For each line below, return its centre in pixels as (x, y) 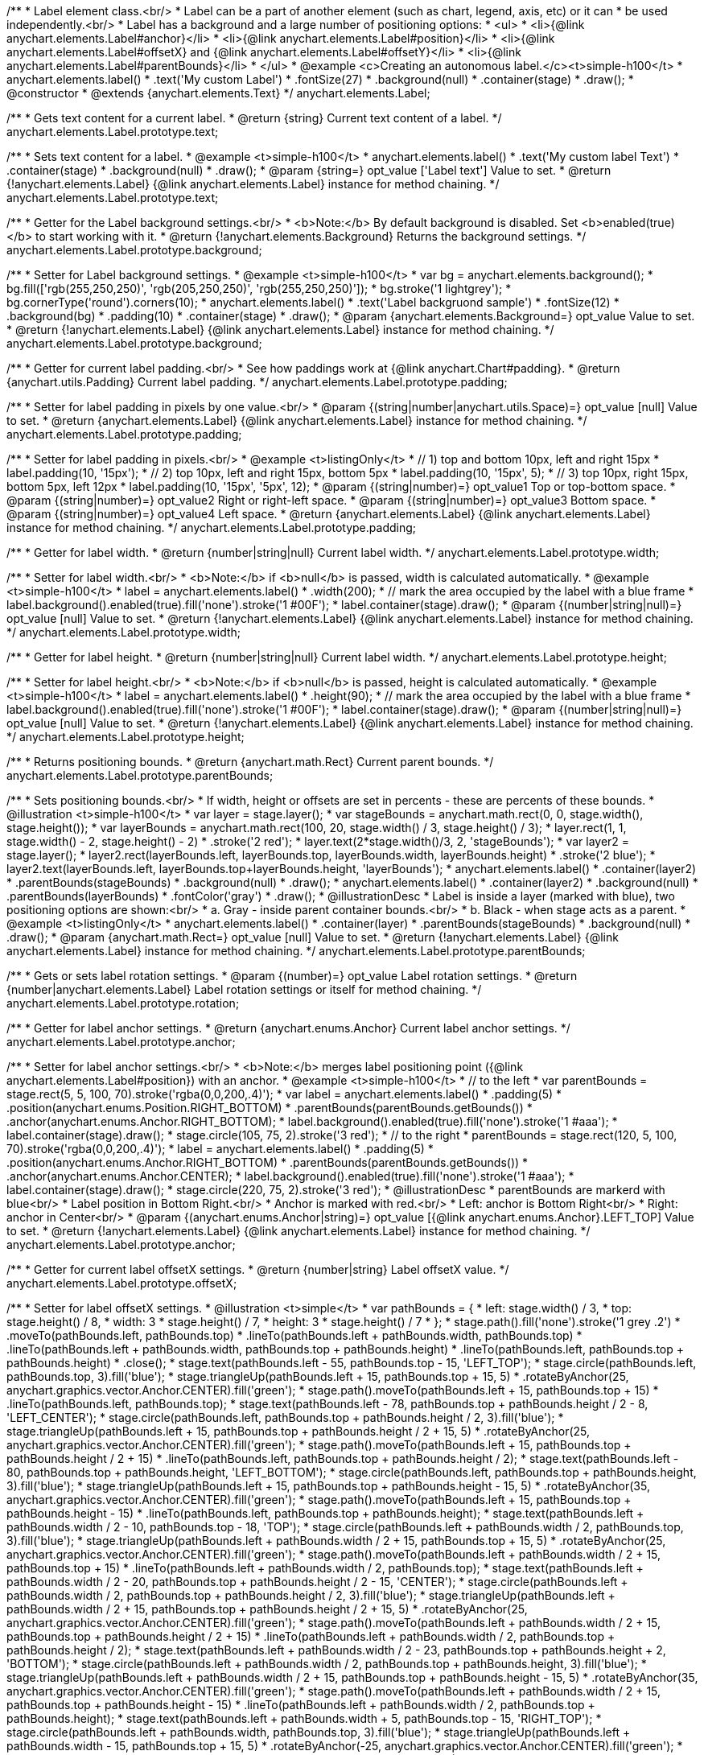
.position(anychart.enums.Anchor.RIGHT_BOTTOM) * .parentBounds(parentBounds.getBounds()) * (268, 1162)
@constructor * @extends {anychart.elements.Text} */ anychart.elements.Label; (218, 93)
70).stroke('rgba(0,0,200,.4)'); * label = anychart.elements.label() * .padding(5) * (220, 1149)
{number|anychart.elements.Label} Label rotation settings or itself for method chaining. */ (244, 989)
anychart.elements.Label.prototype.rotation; (123, 1003)
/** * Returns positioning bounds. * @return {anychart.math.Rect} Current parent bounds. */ (250, 762)
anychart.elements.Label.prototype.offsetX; (122, 1283)
